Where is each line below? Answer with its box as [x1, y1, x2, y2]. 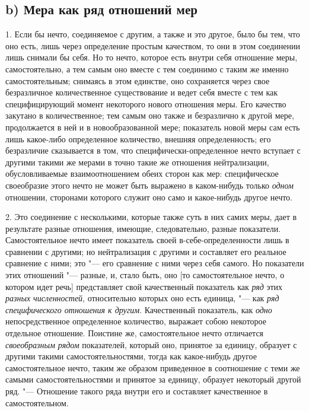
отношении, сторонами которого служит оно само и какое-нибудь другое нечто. [5, 190, 293, 203]
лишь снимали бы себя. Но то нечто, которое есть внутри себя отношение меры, [5, 51, 298, 63]
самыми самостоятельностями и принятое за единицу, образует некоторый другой [5, 373, 301, 385]
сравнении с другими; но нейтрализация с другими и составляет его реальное [5, 245, 286, 257]
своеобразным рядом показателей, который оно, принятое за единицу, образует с [5, 338, 297, 351]
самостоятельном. [5, 396, 69, 409]
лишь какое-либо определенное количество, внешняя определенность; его [5, 132, 271, 145]
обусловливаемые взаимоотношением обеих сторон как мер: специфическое [5, 167, 279, 180]
